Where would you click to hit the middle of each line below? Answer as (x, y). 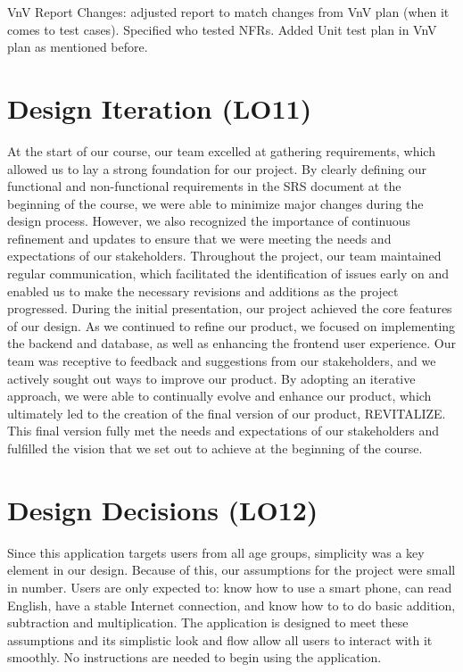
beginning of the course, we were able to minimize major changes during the (215, 203)
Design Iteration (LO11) (160, 108)
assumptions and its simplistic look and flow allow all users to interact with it (220, 639)
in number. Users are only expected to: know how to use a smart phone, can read (230, 587)
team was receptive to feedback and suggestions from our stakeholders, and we (222, 361)
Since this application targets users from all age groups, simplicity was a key (216, 552)
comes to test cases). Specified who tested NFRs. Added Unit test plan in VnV (222, 29)
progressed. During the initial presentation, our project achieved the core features (230, 308)
